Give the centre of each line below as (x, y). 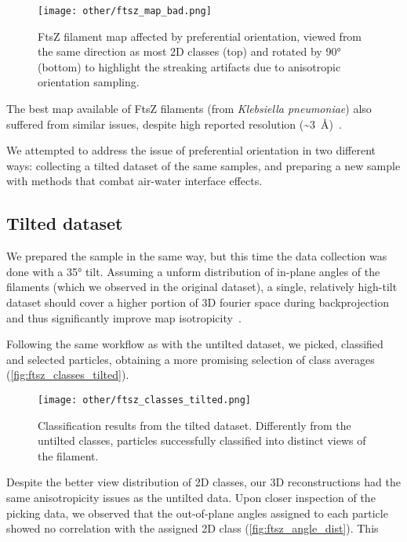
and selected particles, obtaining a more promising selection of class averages (191, 359)
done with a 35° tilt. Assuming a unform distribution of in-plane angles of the (193, 271)
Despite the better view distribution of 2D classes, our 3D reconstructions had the (203, 482)
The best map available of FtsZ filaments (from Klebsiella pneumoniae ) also (189, 109)
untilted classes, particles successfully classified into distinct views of (202, 440)
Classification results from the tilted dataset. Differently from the (194, 425)
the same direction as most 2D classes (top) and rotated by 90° (189, 51)
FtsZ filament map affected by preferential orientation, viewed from (200, 36)
